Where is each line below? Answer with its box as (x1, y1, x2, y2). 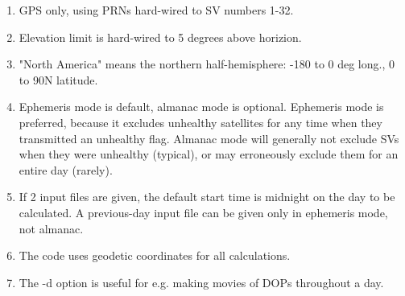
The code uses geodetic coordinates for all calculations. (19, 247, 291, 264)
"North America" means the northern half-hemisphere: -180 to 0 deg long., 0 (19, 55, 395, 72)
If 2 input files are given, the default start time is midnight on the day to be (19, 188, 395, 205)
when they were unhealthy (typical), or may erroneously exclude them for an (19, 146, 399, 162)
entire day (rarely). (19, 161, 113, 178)
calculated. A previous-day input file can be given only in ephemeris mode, (19, 203, 388, 220)
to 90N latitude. (19, 71, 98, 88)
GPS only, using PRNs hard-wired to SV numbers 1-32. (19, 2, 294, 18)
